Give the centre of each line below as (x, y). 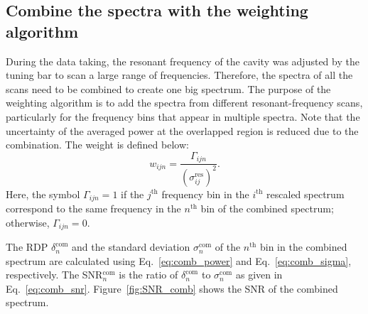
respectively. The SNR (54, 275)
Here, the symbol (43, 194)
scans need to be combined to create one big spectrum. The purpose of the (168, 88)
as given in (259, 275)
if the (132, 194)
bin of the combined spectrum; (267, 209)
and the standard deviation (131, 247)
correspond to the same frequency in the (93, 209)
